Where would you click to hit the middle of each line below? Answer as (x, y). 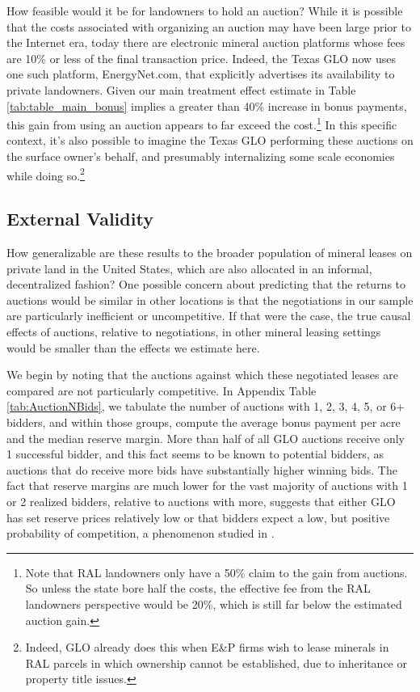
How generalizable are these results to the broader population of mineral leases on (210, 253)
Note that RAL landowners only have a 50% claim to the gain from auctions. (216, 572)
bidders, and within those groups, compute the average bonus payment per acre (204, 422)
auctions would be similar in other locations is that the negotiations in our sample (210, 300)
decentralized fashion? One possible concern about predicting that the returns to (206, 284)
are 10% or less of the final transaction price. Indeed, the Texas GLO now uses (201, 58)
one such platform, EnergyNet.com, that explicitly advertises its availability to (201, 74)
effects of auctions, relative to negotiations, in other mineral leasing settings (194, 332)
